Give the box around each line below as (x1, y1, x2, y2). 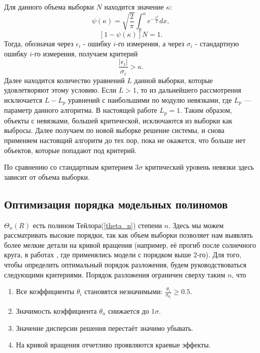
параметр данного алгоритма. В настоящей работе (4, 105, 157, 115)
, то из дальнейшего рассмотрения (136, 85, 241, 95)
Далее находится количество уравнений (4, 75, 125, 85)
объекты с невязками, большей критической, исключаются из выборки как (4, 115, 232, 125)
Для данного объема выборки (4, 2, 94, 12)
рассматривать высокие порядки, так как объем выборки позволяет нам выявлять (4, 230, 253, 240)
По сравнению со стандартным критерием (4, 162, 133, 172)
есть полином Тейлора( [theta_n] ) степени (33, 220, 162, 230)
